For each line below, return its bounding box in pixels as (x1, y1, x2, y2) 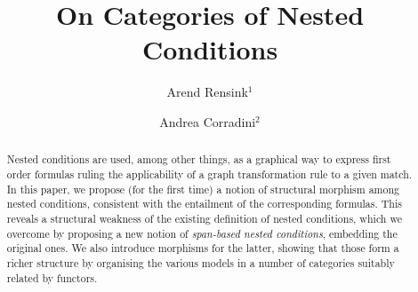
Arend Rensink (166, 83, 248, 101)
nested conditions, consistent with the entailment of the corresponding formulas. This (6, 196, 402, 211)
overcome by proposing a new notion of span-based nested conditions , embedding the (6, 225, 398, 241)
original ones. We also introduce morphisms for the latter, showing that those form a (6, 241, 399, 256)
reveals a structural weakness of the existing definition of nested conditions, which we (6, 210, 402, 225)
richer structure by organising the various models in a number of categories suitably (6, 255, 395, 270)
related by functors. (6, 270, 98, 285)
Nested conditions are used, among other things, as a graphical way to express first (6, 152, 391, 167)
